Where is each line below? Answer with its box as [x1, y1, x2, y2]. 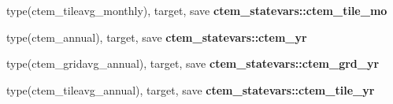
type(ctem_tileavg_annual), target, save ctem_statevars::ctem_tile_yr [6, 81, 375, 98]
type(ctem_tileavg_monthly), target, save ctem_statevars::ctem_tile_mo [6, 2, 387, 18]
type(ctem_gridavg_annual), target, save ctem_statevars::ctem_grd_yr [6, 55, 380, 72]
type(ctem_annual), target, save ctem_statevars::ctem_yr [6, 28, 307, 45]
